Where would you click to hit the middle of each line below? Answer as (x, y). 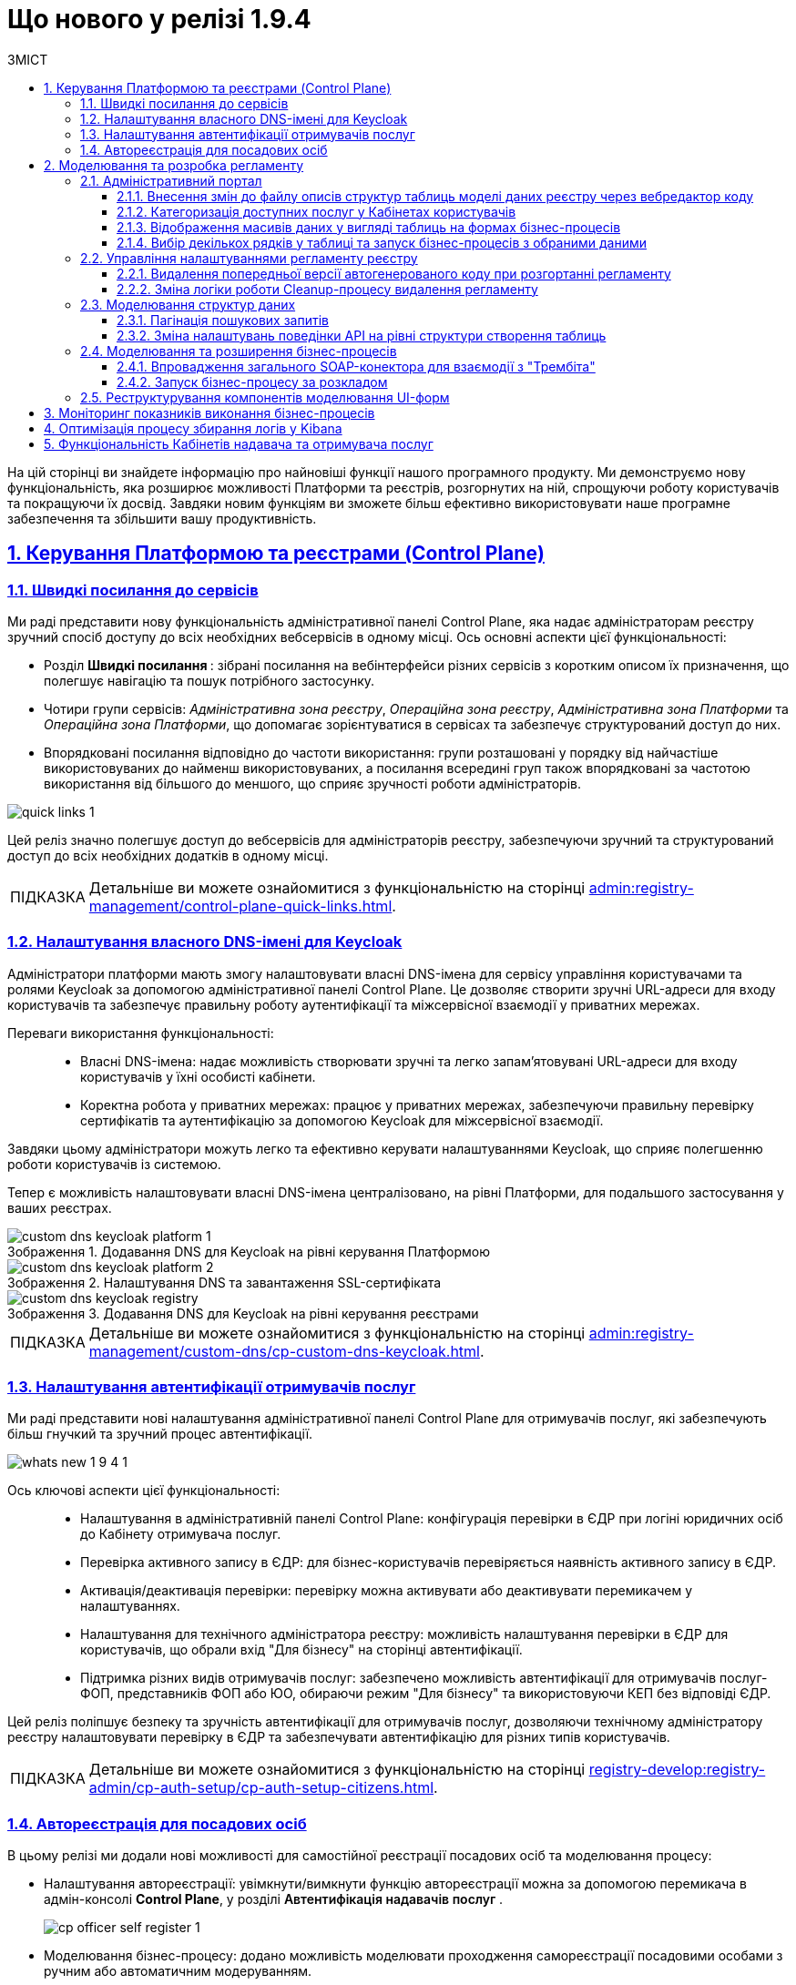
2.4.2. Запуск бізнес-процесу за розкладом (252, 382)
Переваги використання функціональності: (141, 1033)
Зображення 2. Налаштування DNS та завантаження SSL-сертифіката (225, 1282)
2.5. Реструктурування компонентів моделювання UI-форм (265, 397)
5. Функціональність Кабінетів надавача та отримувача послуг (239, 443)
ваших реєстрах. (60, 1207)
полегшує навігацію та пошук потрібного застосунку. (209, 680)
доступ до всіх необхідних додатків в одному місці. (168, 855)
